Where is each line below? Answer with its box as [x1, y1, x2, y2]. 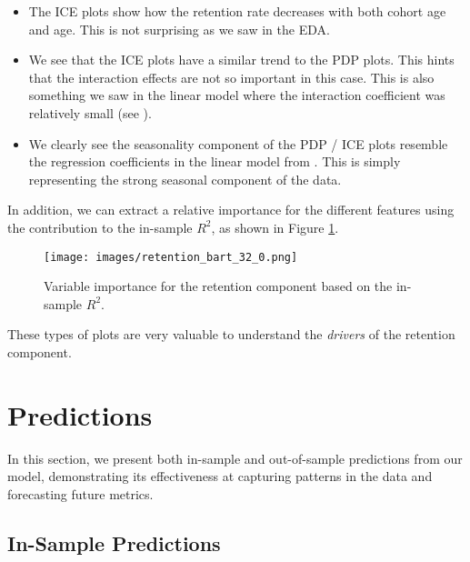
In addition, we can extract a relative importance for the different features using [7, 200, 455, 219]
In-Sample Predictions [7, 528, 221, 557]
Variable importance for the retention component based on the [44, 276, 393, 296]
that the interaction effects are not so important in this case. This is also [28, 67, 435, 86]
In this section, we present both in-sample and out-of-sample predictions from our [7, 448, 463, 467]
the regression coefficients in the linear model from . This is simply [28, 152, 401, 171]
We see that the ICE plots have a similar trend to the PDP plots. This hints [28, 50, 455, 69]
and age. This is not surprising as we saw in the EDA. [28, 19, 330, 38]
